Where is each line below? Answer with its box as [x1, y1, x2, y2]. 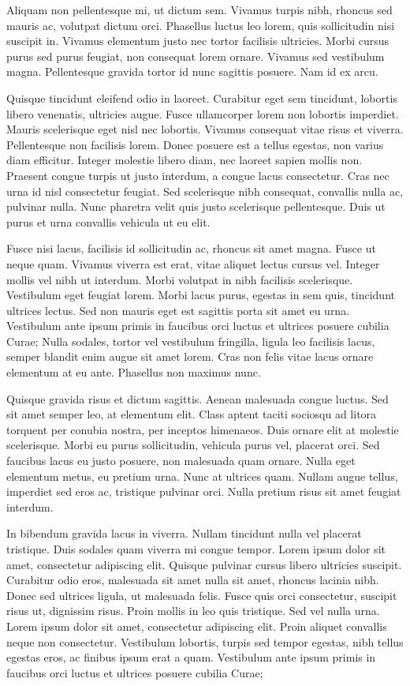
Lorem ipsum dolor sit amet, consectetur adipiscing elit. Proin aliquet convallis [6, 617, 387, 634]
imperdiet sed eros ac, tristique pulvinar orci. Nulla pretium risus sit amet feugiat [6, 483, 401, 500]
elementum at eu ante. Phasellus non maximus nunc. [6, 364, 261, 380]
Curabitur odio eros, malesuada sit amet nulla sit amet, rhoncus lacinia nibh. [6, 572, 379, 588]
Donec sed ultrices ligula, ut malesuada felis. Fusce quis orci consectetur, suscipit [6, 587, 397, 603]
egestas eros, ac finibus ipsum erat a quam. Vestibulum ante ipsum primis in [6, 649, 376, 665]
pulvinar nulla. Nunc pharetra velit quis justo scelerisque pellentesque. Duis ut [6, 198, 386, 215]
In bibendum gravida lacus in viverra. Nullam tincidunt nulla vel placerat [6, 525, 362, 542]
